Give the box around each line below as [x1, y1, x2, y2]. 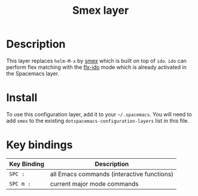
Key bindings [6, 138, 73, 152]
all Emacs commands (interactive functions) [50, 170, 174, 178]
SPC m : [9, 180, 31, 187]
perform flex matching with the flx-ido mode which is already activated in [6, 64, 187, 71]
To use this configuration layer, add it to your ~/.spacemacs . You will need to [6, 110, 193, 117]
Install [6, 91, 38, 105]
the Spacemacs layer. [6, 70, 60, 77]
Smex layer [72, 4, 129, 17]
